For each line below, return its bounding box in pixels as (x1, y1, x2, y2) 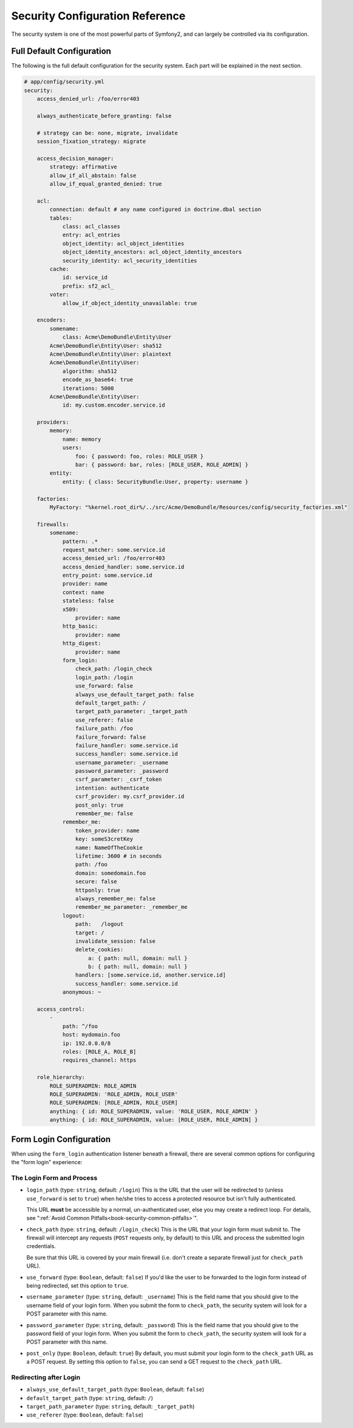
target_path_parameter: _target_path (75, 708, 188, 715)
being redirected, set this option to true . (26, 1282, 129, 1289)
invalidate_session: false (75, 937, 156, 945)
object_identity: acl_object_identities (62, 240, 185, 247)
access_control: (36, 1006, 85, 1013)
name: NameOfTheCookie (75, 844, 143, 851)
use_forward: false (75, 683, 134, 689)
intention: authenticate (75, 784, 149, 792)
